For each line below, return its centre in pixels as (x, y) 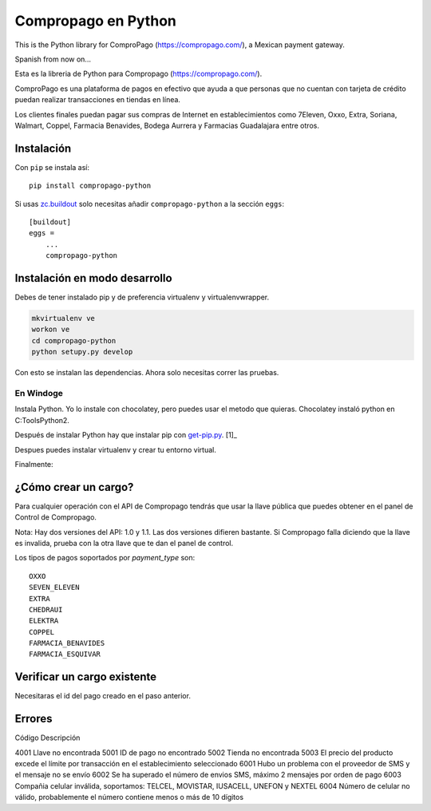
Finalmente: (34, 464)
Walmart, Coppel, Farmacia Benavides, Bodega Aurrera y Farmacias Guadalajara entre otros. (167, 125)
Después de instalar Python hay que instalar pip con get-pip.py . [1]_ (126, 435)
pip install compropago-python (90, 186)
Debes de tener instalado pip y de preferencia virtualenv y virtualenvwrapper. (142, 297)
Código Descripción (47, 738)
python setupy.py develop (82, 352)
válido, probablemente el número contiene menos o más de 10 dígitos (129, 797)
